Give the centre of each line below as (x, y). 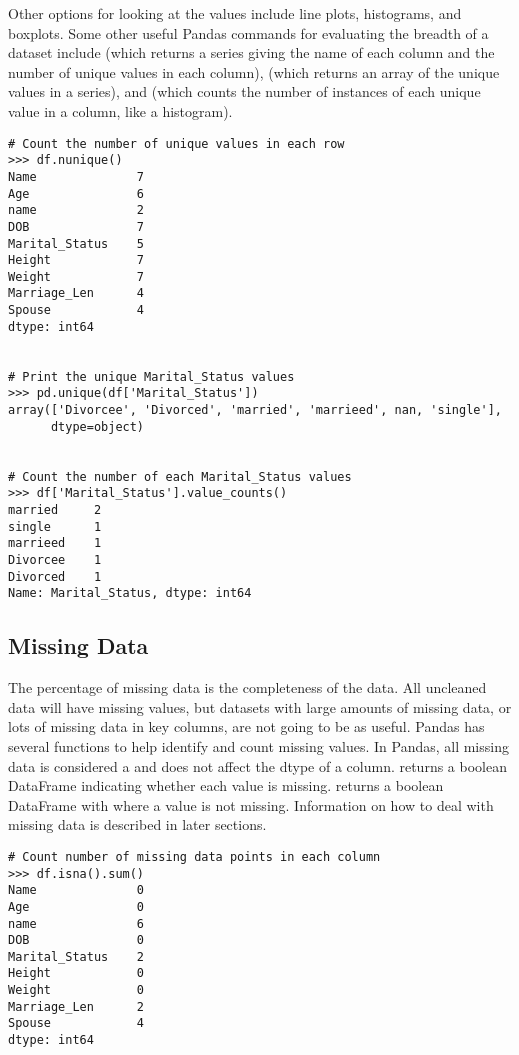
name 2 (76, 210)
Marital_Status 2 (76, 956)
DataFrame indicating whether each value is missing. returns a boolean (226, 785)
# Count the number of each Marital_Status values (180, 476)
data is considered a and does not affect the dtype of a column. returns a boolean (257, 765)
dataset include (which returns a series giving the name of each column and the (251, 52)
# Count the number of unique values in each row (176, 143)
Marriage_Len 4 (76, 293)
